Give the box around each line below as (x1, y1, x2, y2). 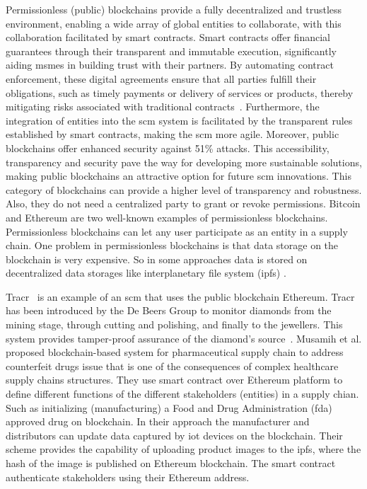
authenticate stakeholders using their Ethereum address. (6, 469, 250, 484)
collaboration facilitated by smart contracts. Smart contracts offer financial (6, 30, 330, 45)
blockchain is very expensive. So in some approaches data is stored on (6, 251, 308, 266)
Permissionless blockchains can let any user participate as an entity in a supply (6, 224, 348, 238)
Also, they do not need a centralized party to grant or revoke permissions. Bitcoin (6, 196, 361, 211)
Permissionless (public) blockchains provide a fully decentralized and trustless (6, 2, 342, 16)
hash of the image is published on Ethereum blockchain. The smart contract (6, 456, 336, 470)
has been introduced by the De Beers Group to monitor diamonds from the (6, 303, 332, 318)
